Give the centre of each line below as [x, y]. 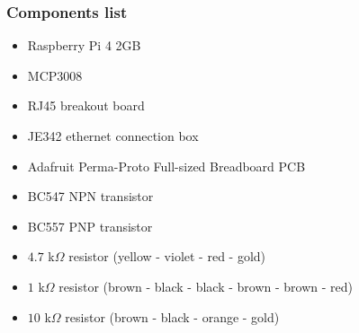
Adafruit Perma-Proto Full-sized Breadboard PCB [166, 166]
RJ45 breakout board [86, 105]
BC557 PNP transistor [90, 226]
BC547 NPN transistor [90, 196]
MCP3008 [55, 75]
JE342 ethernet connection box [113, 136]
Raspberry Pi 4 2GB [84, 45]
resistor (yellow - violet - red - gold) [167, 256]
